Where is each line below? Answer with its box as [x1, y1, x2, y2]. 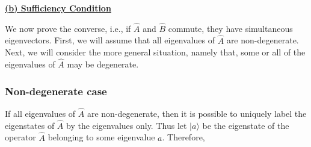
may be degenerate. [67, 58, 139, 70]
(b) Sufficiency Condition [5, 2, 111, 14]
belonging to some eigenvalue [48, 131, 155, 143]
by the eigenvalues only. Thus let [66, 119, 187, 131]
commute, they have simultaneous [168, 22, 293, 34]
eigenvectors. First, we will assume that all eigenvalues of [5, 34, 215, 46]
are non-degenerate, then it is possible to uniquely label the [87, 107, 307, 120]
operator [5, 131, 36, 143]
